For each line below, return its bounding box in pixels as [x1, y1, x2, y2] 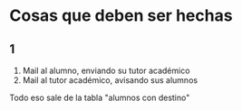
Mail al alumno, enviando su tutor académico [22, 65, 190, 76]
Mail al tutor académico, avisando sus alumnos [22, 75, 198, 86]
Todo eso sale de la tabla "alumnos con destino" [9, 92, 190, 103]
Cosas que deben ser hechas [9, 5, 233, 26]
